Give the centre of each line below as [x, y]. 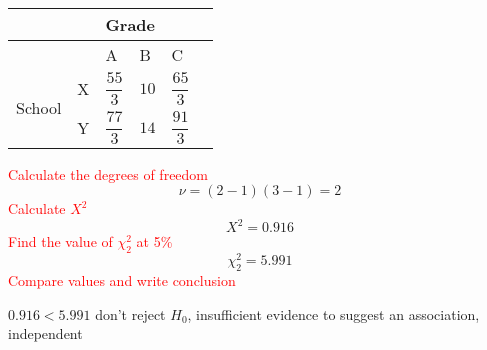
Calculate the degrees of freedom [108, 173]
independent [45, 333]
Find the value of [60, 241]
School [39, 108]
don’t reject [130, 313]
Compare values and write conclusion [122, 279]
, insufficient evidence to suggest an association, [333, 313]
